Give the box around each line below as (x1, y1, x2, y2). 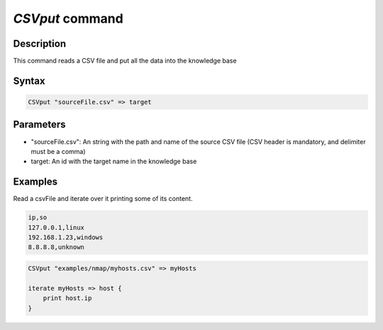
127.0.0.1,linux (28, 224, 85, 231)
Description (13, 38, 67, 50)
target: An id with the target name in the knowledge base (30, 157, 197, 166)
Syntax (13, 75, 45, 87)
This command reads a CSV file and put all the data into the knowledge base (13, 57, 237, 65)
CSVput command (13, 11, 123, 26)
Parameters (13, 119, 66, 131)
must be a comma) (30, 147, 86, 155)
